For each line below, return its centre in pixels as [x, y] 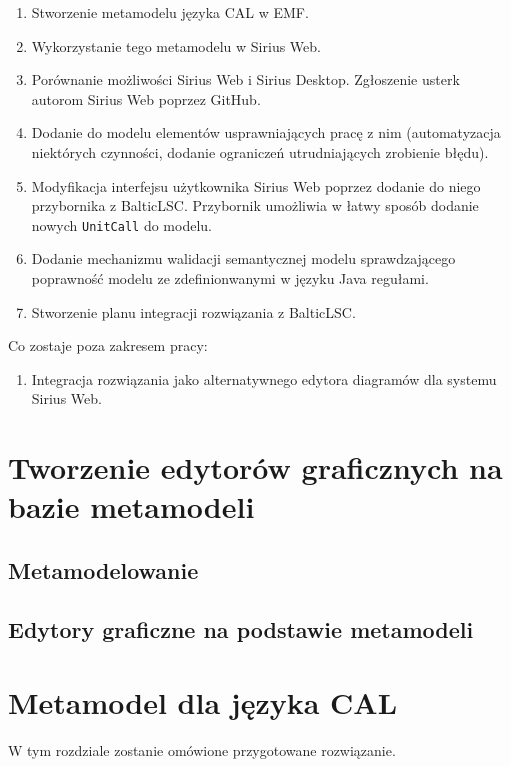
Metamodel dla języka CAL [203, 702]
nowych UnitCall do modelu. [121, 224]
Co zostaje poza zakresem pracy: [108, 345]
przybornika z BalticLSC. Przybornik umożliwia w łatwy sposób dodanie [255, 205]
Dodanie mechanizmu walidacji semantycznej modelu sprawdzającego [243, 258]
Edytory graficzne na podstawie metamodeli [241, 628]
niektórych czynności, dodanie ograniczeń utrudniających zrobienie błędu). [260, 151]
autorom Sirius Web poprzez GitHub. [146, 98]
